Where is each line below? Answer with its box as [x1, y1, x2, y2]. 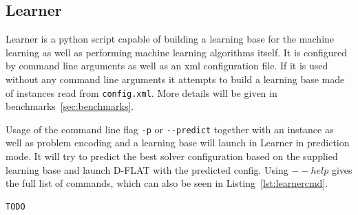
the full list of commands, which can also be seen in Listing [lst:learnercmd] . [6, 176, 328, 190]
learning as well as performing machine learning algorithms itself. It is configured [6, 45, 348, 59]
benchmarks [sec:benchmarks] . [6, 99, 134, 113]
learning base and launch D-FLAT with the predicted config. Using [6, 162, 288, 177]
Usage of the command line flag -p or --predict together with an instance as [6, 122, 334, 136]
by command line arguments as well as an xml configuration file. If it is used [6, 58, 328, 73]
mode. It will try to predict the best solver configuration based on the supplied [6, 149, 338, 163]
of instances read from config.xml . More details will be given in [6, 85, 277, 100]
